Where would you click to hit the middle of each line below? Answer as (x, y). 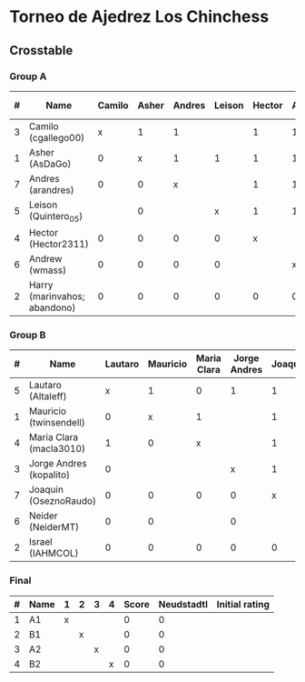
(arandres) (51, 190)
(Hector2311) (59, 245)
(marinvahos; (57, 296)
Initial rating (243, 604)
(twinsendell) (57, 423)
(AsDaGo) (50, 164)
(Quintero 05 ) (56, 217)
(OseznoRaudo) (63, 501)
